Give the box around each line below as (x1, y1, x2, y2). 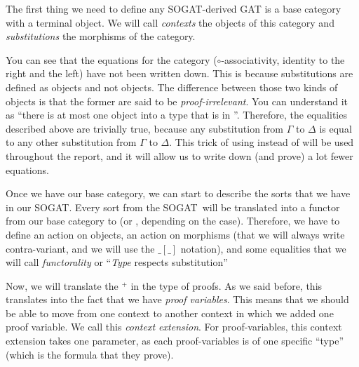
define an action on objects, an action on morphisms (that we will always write (6, 227, 345, 241)
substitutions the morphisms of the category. (6, 29, 196, 44)
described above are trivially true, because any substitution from (6, 121, 284, 135)
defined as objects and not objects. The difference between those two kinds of (6, 79, 338, 94)
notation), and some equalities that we (180, 241, 346, 255)
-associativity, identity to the (221, 52, 345, 67)
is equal (319, 121, 352, 135)
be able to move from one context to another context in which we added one (6, 305, 334, 320)
